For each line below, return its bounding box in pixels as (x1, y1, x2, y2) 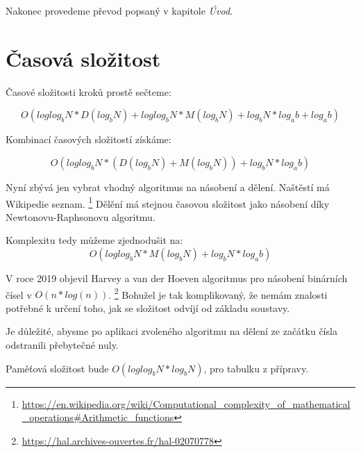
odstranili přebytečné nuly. (6, 337, 119, 352)
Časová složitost (6, 44, 161, 72)
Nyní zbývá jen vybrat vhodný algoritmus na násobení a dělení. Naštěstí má (6, 179, 330, 194)
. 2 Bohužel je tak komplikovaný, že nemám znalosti (108, 285, 328, 302)
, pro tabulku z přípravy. (203, 361, 309, 375)
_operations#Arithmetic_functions (22, 410, 174, 425)
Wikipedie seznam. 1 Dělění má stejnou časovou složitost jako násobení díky (6, 194, 330, 211)
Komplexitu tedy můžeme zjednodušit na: (6, 233, 183, 247)
